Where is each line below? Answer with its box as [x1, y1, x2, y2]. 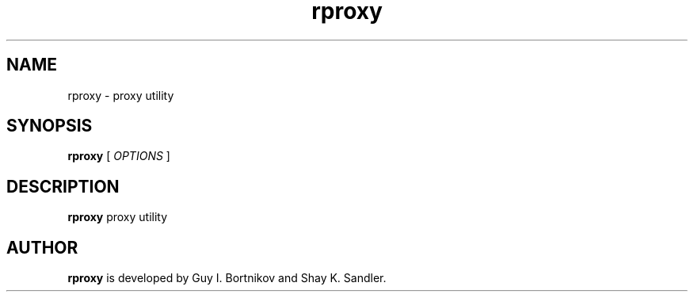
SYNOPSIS [6, 116, 93, 136]
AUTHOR [6, 237, 78, 258]
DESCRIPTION [6, 176, 120, 197]
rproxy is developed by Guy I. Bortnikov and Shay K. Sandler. [67, 271, 387, 285]
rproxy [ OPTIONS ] [67, 149, 170, 163]
